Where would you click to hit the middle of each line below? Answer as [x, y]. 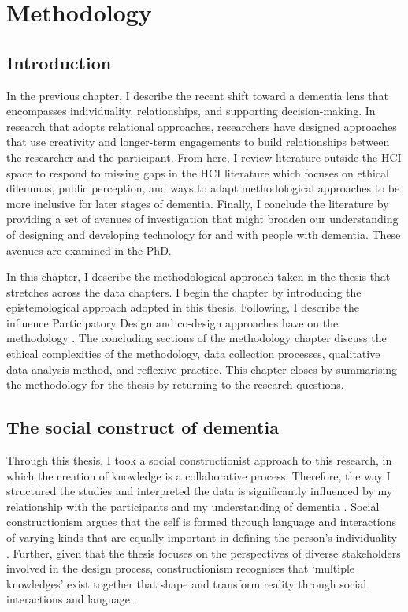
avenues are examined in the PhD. [89, 250]
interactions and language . [72, 599]
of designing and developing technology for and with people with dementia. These [204, 234]
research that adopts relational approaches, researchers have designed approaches [202, 126]
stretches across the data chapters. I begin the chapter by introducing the [184, 291]
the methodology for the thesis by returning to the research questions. [175, 384]
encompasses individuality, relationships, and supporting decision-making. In [191, 111]
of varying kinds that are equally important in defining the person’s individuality [202, 537]
